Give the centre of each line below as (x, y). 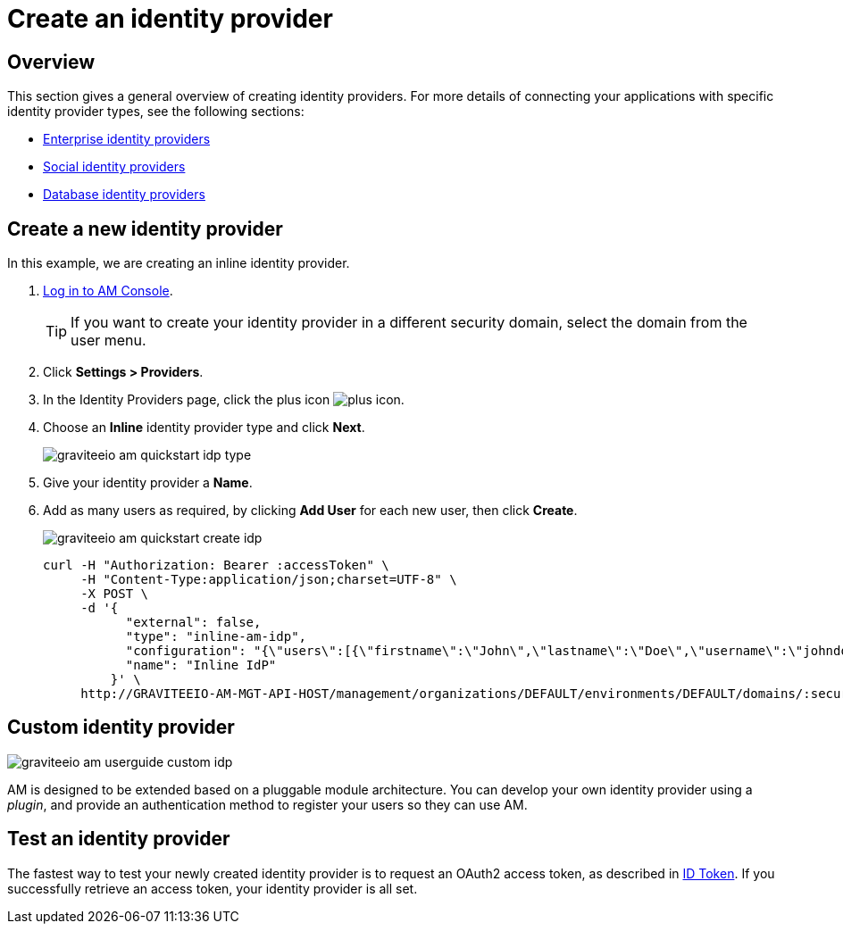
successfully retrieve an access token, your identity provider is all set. (213, 888)
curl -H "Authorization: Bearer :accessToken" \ (216, 565)
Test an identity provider (119, 839)
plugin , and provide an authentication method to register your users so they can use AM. (267, 804)
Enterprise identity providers (127, 139)
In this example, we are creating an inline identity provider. (179, 263)
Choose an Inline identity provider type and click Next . (204, 428)
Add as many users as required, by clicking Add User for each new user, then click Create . (310, 511)
